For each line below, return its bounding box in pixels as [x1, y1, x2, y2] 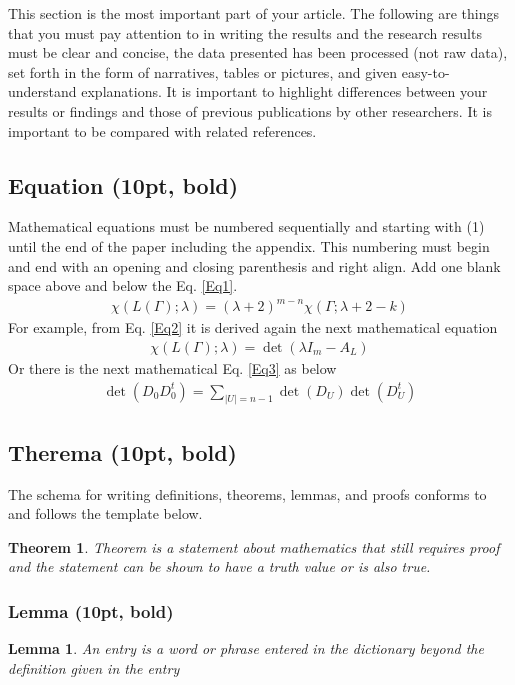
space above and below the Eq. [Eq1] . [8, 275, 238, 296]
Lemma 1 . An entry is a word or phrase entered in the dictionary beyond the [8, 638, 484, 659]
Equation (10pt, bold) [8, 169, 239, 200]
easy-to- [401, 61, 450, 82]
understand [8, 81, 77, 102]
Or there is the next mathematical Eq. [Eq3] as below [8, 357, 337, 378]
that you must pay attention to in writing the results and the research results [8, 22, 482, 43]
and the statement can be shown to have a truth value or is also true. [8, 556, 431, 577]
